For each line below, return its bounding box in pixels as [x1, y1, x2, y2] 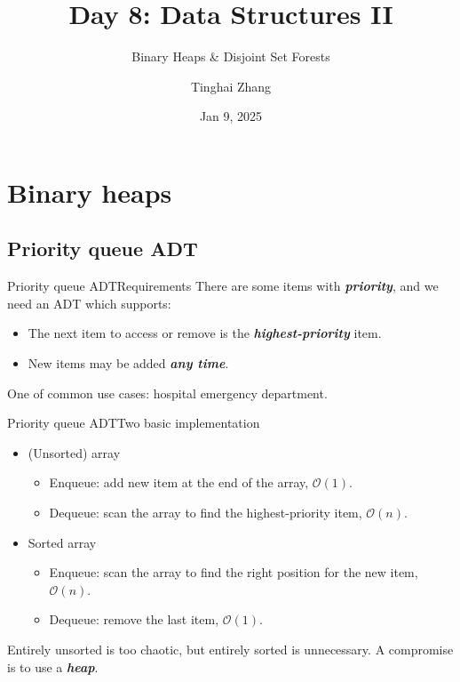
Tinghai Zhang [190, 76, 272, 95]
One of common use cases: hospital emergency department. [7, 383, 328, 402]
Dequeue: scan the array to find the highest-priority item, [49, 503, 362, 522]
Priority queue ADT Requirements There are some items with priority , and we [7, 277, 439, 295]
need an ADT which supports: [7, 293, 171, 312]
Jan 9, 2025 [199, 107, 263, 125]
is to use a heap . [7, 657, 99, 676]
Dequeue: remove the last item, [49, 610, 219, 629]
